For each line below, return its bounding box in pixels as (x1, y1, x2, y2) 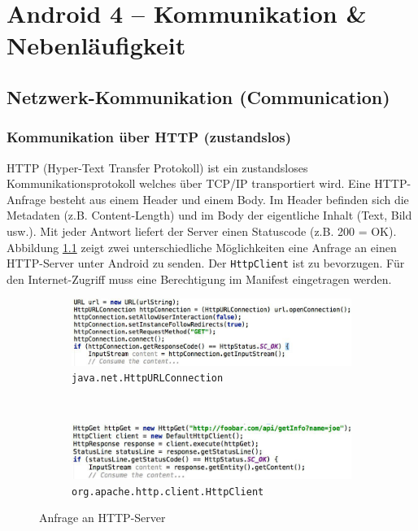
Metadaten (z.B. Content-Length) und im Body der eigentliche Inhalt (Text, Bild (7, 207, 412, 224)
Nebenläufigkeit (7, 28, 186, 62)
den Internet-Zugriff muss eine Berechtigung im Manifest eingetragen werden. (7, 270, 392, 287)
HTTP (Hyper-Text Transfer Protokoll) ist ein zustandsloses (7, 159, 308, 176)
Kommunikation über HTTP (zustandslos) (7, 127, 292, 147)
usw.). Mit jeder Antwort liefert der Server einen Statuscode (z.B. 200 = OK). (7, 222, 397, 239)
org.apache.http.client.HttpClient (72, 485, 264, 498)
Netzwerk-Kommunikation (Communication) (7, 84, 390, 109)
